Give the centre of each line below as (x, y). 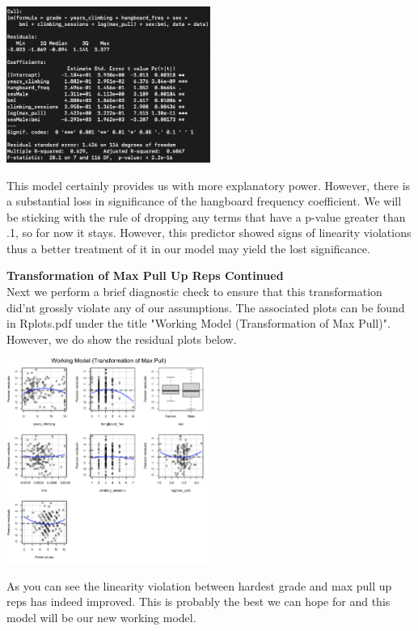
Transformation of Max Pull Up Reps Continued (145, 275)
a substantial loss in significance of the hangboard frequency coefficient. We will (204, 201)
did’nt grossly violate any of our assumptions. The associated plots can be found (206, 307)
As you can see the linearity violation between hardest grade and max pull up (199, 585)
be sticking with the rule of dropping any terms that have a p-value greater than (206, 216)
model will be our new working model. (101, 617)
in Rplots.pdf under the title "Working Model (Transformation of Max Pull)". (198, 323)
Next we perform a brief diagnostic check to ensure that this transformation (194, 292)
